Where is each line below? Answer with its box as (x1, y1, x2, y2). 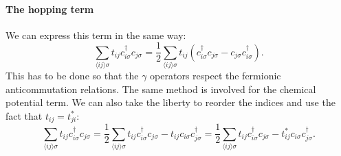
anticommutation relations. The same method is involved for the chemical (5, 81, 316, 96)
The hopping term (5, 1, 94, 16)
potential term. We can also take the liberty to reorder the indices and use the (5, 95, 335, 109)
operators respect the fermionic (150, 68, 281, 83)
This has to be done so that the (5, 68, 139, 83)
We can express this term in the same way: (5, 27, 186, 42)
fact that (5, 108, 43, 122)
